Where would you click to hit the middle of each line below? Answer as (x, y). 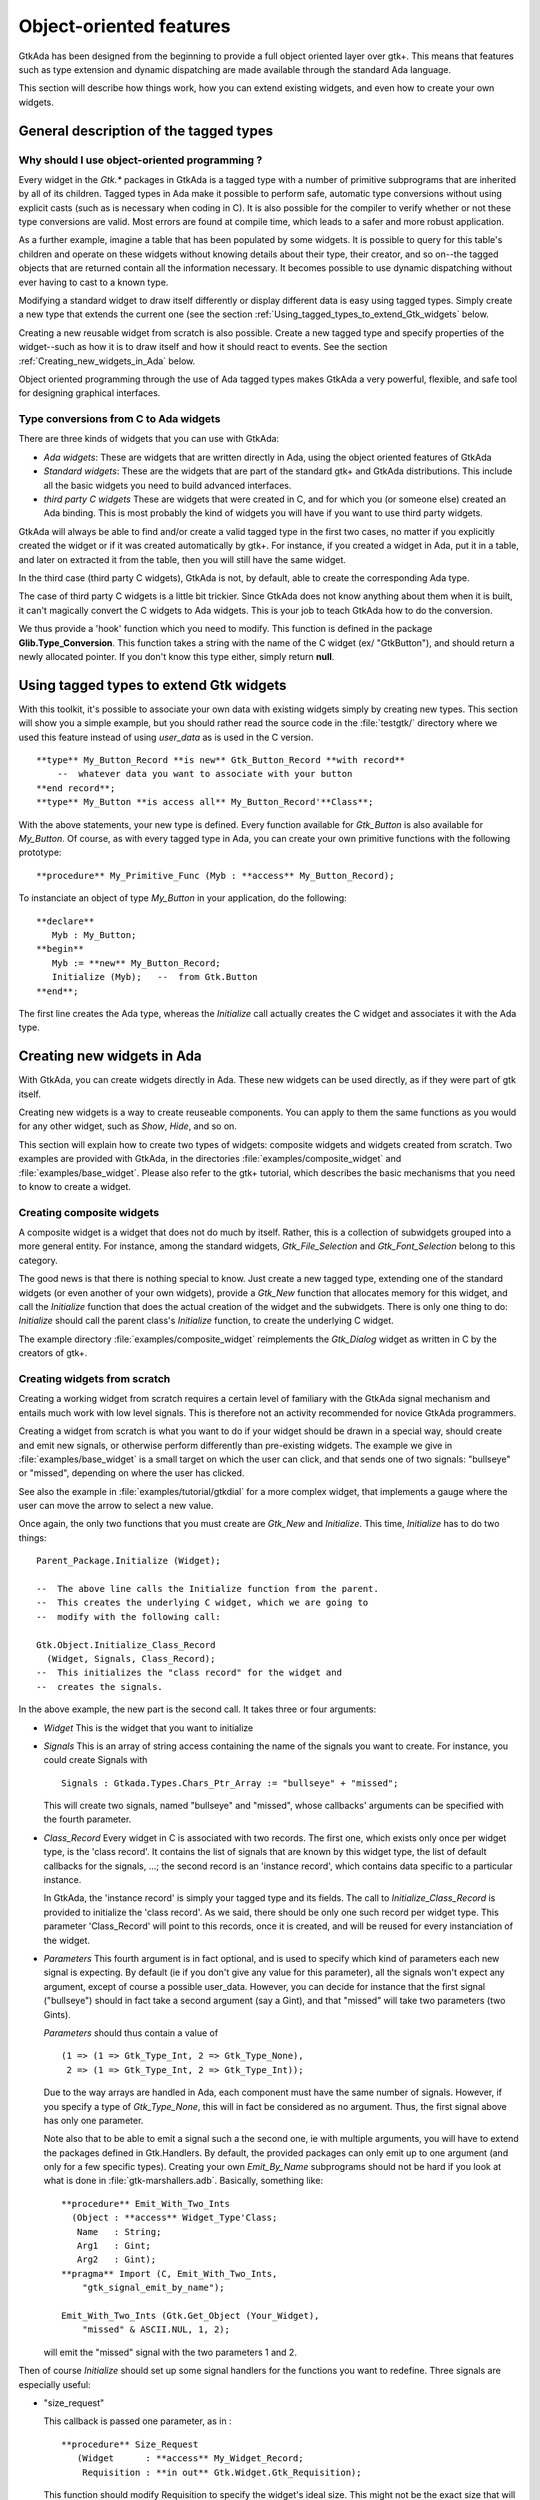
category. (38, 1260)
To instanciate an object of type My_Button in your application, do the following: (182, 898)
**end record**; (76, 788)
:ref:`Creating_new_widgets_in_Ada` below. (107, 361)
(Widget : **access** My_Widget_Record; (190, 2458)
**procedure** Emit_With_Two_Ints (145, 2203)
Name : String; (119, 2231)
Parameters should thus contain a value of (131, 2032)
